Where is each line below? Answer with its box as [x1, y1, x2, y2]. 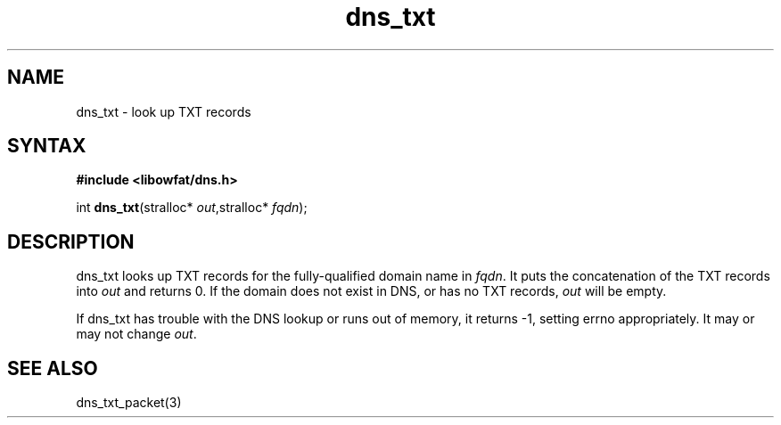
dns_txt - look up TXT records [76, 103, 251, 119]
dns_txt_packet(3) [76, 395, 182, 411]
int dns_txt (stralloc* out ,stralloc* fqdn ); [76, 200, 308, 216]
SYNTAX [7, 135, 86, 158]
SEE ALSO [7, 356, 98, 380]
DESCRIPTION [7, 230, 135, 253]
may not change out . [76, 326, 197, 342]
